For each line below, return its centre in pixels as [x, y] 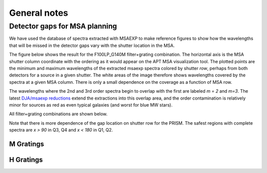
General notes [39, 13]
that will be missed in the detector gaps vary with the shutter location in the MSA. [92, 45]
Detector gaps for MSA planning [63, 26]
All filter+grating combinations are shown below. [58, 114]
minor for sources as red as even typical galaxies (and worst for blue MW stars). [91, 105]
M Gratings [27, 144]
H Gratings [26, 159]
